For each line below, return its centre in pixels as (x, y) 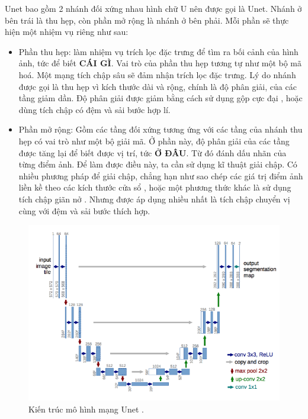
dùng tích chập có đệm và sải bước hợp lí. (94, 109)
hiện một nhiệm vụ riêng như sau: (67, 32)
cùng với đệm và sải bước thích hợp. (84, 210)
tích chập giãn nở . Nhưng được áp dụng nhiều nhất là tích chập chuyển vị (154, 199)
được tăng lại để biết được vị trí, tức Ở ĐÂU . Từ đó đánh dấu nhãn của (153, 152)
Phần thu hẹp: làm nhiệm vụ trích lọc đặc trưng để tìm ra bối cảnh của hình (158, 51)
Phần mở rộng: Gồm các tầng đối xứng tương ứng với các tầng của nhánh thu (161, 129)
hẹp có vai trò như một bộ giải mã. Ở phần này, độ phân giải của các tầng (154, 141)
